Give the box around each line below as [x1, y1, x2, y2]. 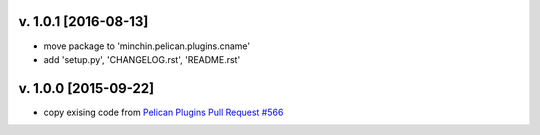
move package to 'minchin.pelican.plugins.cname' [43, 40, 251, 52]
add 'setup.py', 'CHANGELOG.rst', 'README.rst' [43, 53, 241, 65]
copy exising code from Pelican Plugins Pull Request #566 [43, 106, 284, 118]
